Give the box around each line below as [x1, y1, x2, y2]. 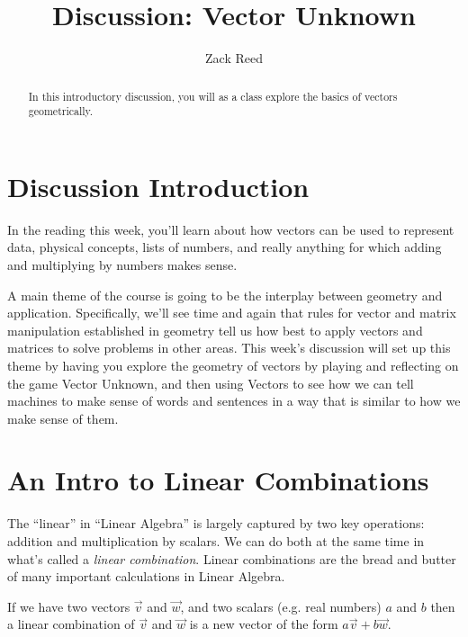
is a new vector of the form [189, 615, 338, 633]
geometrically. [28, 103, 94, 119]
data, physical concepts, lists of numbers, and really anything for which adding [7, 238, 442, 256]
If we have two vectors [7, 597, 130, 615]
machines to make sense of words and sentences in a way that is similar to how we [7, 391, 461, 410]
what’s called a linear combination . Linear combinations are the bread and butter [7, 549, 456, 568]
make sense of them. [7, 408, 119, 427]
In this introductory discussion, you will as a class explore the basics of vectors [28, 88, 398, 103]
